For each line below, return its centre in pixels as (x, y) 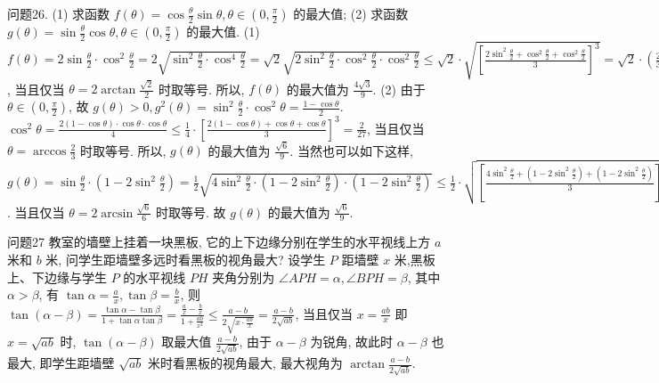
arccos (50, 152)
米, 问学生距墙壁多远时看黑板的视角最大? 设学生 (186, 260)
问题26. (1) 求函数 (59, 13)
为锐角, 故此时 (352, 342)
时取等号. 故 (191, 212)
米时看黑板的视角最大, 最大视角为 (245, 363)
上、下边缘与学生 (57, 277)
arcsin (117, 213)
